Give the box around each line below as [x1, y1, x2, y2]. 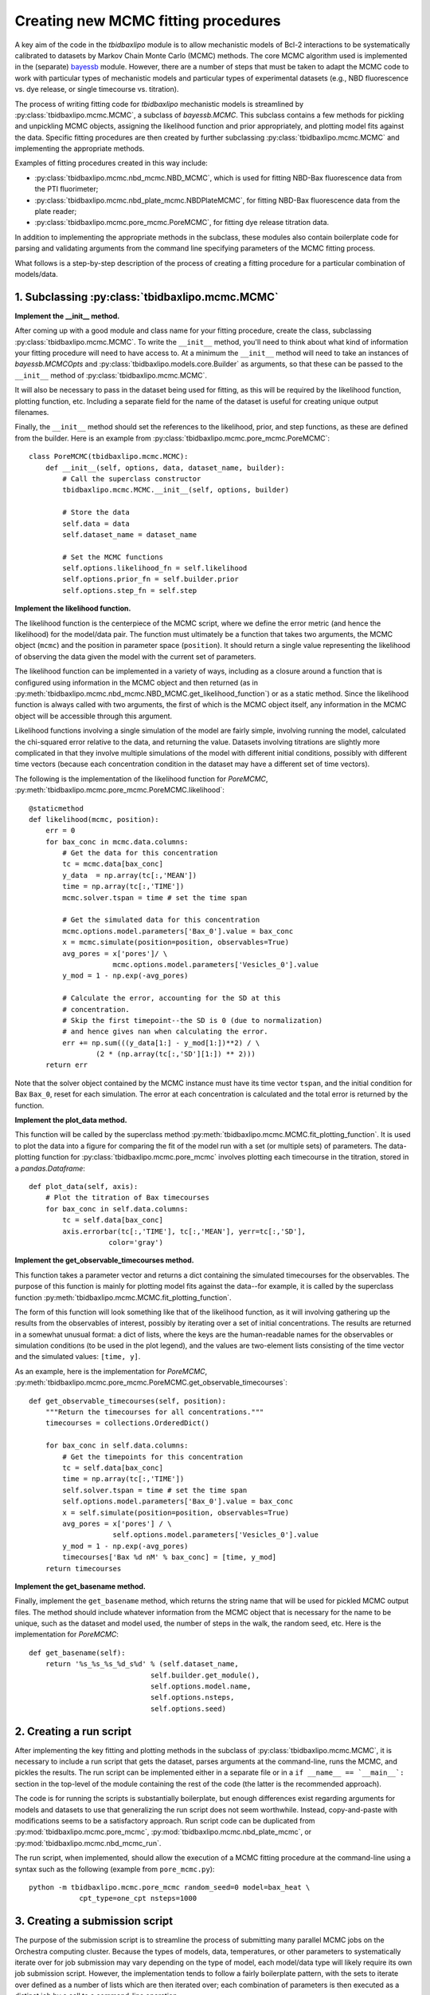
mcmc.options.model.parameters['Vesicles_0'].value [112, 960, 319, 969]
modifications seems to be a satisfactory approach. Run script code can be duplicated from [14, 1816, 315, 1826]
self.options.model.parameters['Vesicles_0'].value [112, 1531, 319, 1539]
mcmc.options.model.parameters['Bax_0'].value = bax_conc [62, 926, 294, 935]
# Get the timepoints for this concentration [62, 1452, 243, 1461]
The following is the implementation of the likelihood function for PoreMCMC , [14, 774, 268, 784]
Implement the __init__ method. [14, 311, 120, 321]
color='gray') [108, 1238, 163, 1246]
